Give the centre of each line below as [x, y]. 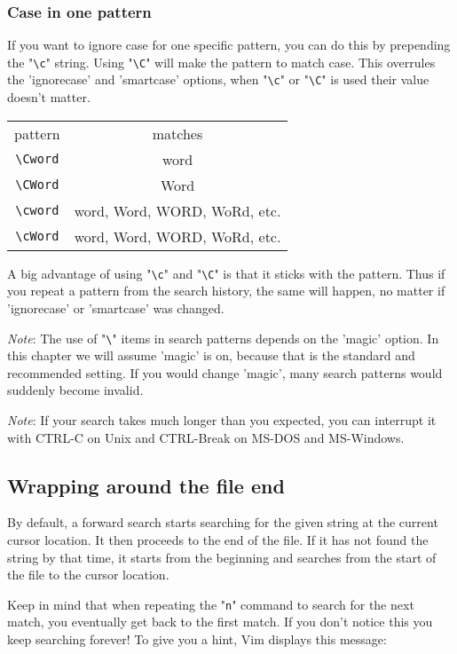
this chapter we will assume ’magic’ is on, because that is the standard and [211, 355]
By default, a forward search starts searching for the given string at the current [223, 522]
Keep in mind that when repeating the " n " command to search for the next [211, 604]
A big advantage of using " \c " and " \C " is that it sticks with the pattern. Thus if [226, 273]
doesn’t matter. [49, 97]
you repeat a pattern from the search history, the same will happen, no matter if [226, 291]
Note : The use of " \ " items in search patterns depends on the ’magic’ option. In [223, 338]
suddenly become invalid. [75, 390]
